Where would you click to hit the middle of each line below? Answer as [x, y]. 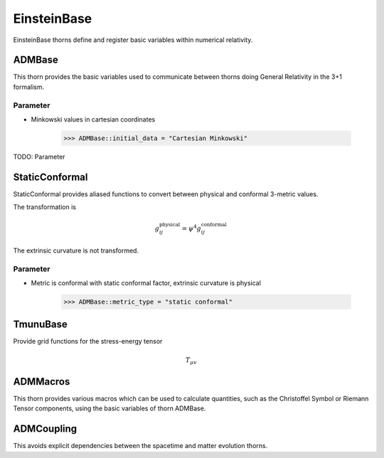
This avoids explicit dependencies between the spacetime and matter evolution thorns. [140, 446]
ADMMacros [42, 382]
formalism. [29, 87]
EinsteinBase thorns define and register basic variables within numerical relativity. [133, 40]
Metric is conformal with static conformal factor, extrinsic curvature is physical [146, 283]
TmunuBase [40, 325]
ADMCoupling [45, 429]
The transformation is [44, 207]
